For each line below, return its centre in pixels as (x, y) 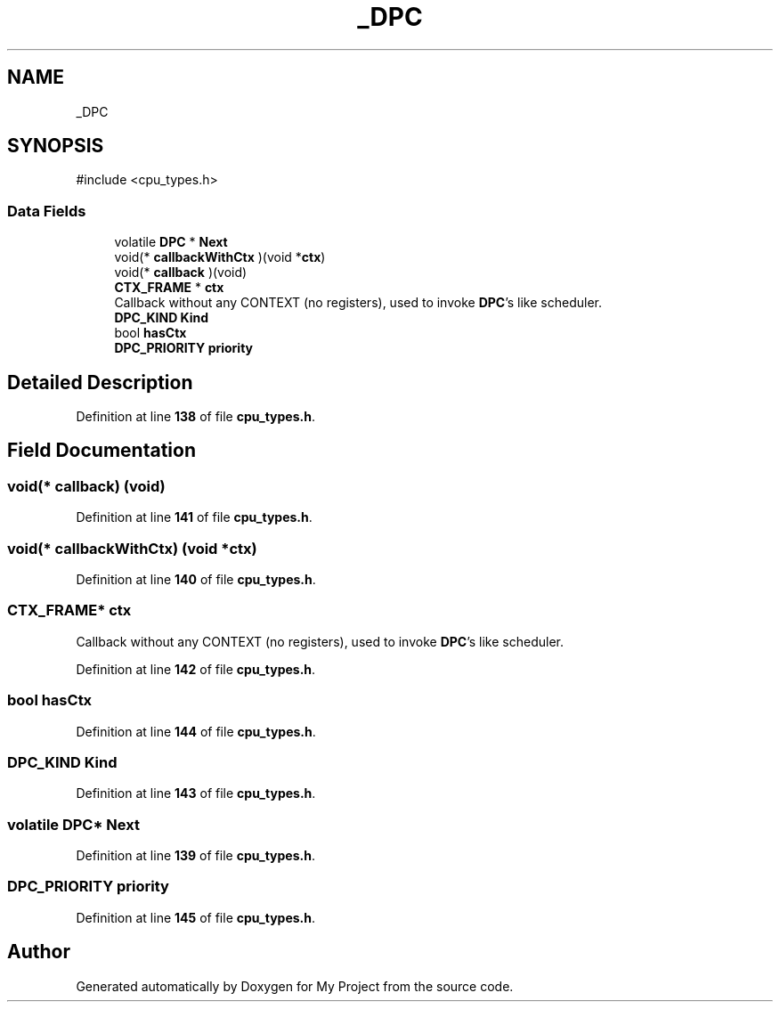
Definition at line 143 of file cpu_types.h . (196, 793)
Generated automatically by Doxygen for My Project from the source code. (295, 986)
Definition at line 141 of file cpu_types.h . (194, 517)
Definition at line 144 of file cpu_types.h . (196, 731)
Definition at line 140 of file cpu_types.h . (196, 579)
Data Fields (47, 211)
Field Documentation (102, 451)
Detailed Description (100, 382)
